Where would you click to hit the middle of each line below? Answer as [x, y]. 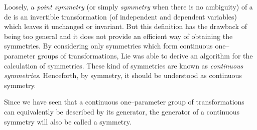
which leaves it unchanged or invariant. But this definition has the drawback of [125, 26]
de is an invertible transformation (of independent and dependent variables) [121, 16]
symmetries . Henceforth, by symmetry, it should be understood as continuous [123, 75]
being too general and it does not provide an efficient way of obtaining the [118, 36]
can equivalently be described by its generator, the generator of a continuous [122, 111]
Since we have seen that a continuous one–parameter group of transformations [124, 102]
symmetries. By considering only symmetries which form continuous [108, 46]
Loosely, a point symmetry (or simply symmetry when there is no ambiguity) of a [128, 6]
